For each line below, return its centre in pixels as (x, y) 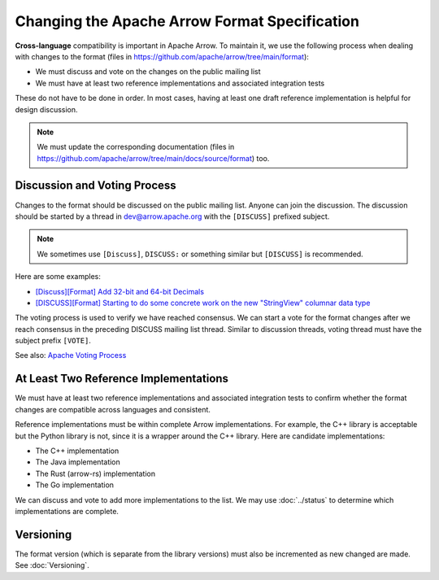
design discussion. (46, 109)
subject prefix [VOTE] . (53, 341)
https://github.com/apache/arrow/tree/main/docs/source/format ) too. (153, 158)
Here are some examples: (58, 277)
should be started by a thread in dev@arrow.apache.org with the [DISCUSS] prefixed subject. (172, 216)
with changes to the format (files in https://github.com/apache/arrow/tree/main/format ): (162, 56)
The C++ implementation (77, 451)
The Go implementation (74, 485)
